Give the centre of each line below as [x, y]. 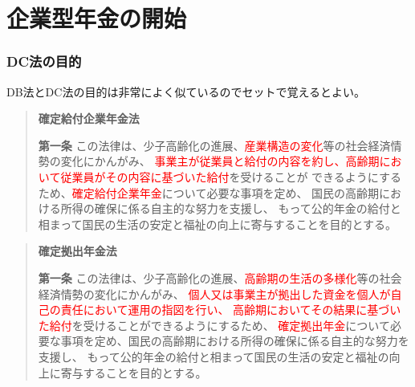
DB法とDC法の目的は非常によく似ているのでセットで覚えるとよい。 [186, 91]
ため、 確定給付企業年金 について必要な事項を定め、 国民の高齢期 [209, 192]
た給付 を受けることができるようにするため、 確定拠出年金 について [214, 325]
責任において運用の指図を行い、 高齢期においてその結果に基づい [231, 310]
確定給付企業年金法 [89, 118]
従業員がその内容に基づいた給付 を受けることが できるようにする [231, 176]
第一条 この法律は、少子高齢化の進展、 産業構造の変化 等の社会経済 [214, 145]
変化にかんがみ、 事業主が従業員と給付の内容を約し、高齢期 [220, 161]
